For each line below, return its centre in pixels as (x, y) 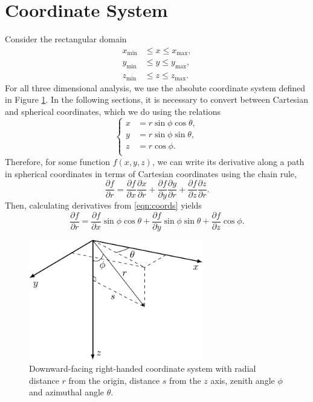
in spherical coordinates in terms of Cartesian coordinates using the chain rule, (151, 173)
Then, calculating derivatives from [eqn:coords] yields (103, 205)
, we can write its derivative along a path (228, 161)
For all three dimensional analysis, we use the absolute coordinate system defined (155, 87)
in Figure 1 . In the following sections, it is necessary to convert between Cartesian (157, 99)
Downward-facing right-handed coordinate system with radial (143, 368)
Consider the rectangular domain (66, 39)
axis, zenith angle (243, 380)
